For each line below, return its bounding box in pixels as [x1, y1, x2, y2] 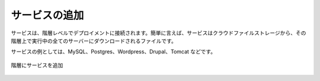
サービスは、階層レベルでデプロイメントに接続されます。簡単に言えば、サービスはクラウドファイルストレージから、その [11, 29, 306, 36]
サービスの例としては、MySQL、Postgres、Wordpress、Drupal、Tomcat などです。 [11, 48, 216, 55]
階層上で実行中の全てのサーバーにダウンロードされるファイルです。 [11, 37, 177, 44]
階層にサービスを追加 [11, 62, 63, 69]
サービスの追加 [11, 9, 84, 22]
